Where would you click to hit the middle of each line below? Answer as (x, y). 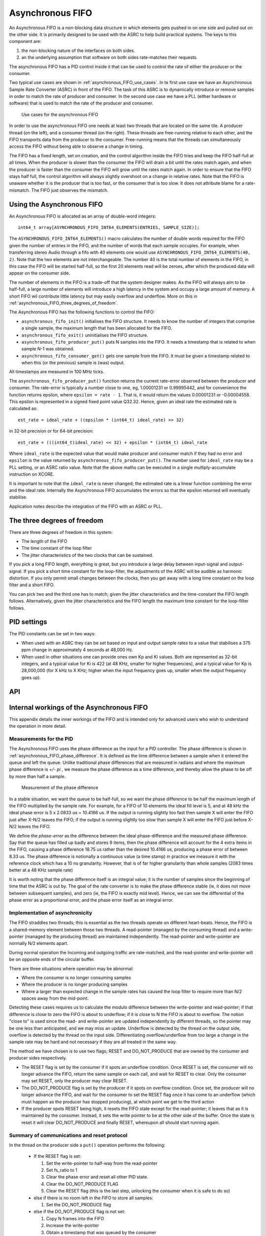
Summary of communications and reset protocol (68, 1135)
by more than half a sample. (37, 776)
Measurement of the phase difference (60, 788)
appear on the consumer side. (40, 273)
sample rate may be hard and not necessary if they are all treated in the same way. (93, 1042)
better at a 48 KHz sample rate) (41, 870)
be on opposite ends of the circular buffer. (52, 960)
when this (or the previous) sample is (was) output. (73, 363)
